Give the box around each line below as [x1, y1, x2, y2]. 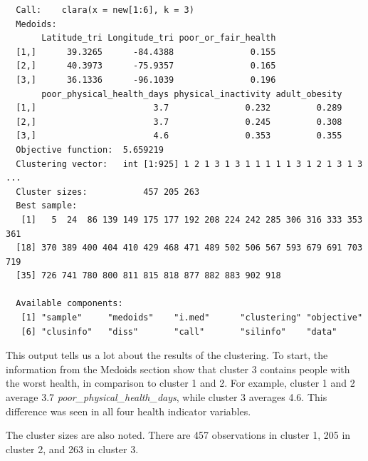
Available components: [16, 298, 123, 309]
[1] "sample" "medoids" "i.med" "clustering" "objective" [21, 313, 363, 323]
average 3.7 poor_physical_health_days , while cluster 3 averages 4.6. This [6, 390, 327, 405]
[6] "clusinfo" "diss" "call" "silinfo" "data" [21, 326, 337, 337]
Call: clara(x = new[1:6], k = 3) [16, 5, 194, 15]
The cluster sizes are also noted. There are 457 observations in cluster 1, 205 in [6, 427, 351, 442]
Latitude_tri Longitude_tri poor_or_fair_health [41, 33, 276, 44]
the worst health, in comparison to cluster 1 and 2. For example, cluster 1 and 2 [6, 375, 355, 390]
